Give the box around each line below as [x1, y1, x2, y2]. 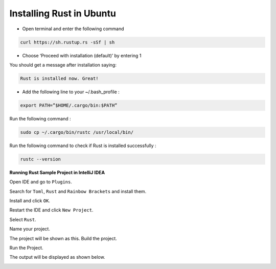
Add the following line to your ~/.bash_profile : [22, 89, 120, 95]
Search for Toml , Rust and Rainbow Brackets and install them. [9, 188, 147, 194]
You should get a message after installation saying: [9, 61, 117, 68]
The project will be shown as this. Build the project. [9, 235, 117, 241]
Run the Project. [9, 244, 43, 251]
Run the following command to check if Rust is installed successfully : [9, 142, 156, 149]
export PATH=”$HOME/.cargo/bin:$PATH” [20, 102, 118, 108]
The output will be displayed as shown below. [9, 254, 105, 260]
